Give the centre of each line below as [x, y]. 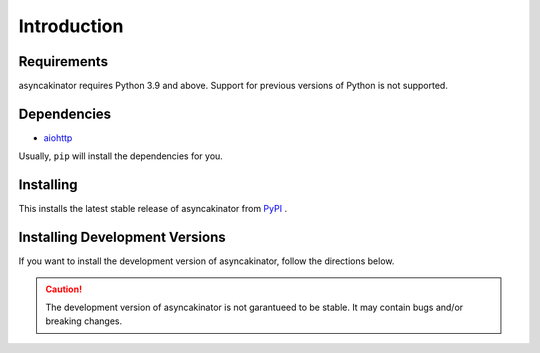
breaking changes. [84, 321]
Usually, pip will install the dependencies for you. [121, 156]
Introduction [71, 26]
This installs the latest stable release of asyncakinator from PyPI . [153, 209]
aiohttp [58, 137]
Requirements [63, 61]
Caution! [64, 289]
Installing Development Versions [122, 237]
